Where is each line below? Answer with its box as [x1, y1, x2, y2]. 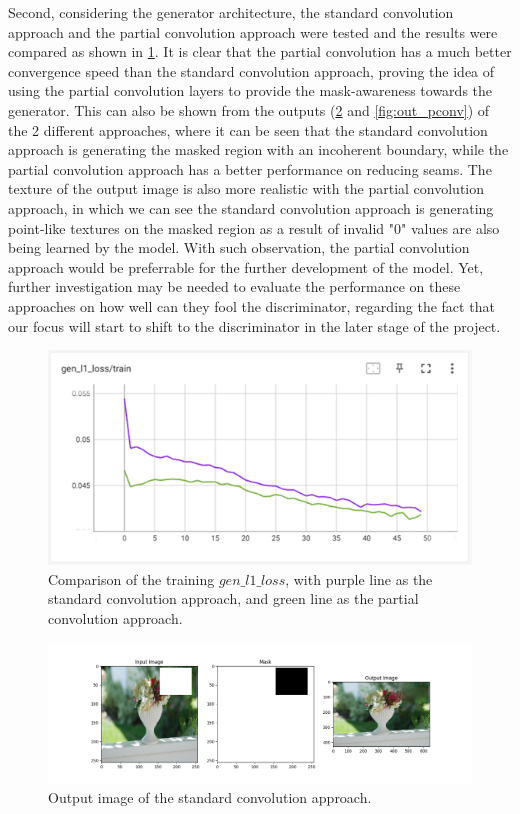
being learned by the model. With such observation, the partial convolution [8, 237, 470, 258]
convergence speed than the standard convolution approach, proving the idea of [8, 60, 495, 81]
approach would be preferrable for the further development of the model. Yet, [8, 256, 484, 277]
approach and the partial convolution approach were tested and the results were [8, 21, 498, 42]
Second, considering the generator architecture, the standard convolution [8, 2, 454, 22]
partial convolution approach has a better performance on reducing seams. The [8, 158, 492, 179]
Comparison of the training [48, 568, 215, 589]
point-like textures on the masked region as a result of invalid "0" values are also [8, 217, 500, 238]
